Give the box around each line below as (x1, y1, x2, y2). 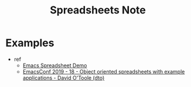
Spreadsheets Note (50, 4, 146, 17)
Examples (5, 36, 54, 50)
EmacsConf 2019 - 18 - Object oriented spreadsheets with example (22, 68, 185, 75)
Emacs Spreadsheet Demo (22, 62, 87, 69)
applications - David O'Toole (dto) (22, 74, 105, 81)
